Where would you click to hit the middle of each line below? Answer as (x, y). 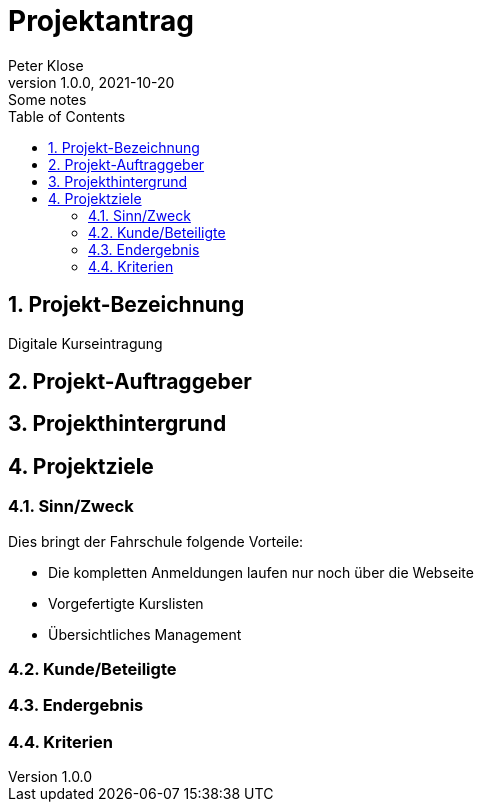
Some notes (47, 99)
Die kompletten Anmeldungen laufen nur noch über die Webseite (261, 572)
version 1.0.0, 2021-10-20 (91, 82)
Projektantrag (101, 21)
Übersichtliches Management (145, 634)
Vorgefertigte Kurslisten (126, 603)
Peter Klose (46, 65)
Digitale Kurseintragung (85, 343)
